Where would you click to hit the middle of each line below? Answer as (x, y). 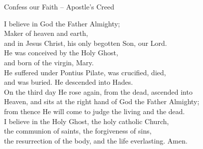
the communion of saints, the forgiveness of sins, (78, 131)
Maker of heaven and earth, (46, 33)
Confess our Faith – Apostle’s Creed (59, 6)
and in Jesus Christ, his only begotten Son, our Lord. (86, 43)
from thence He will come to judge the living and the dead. (95, 111)
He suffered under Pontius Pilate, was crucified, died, (85, 72)
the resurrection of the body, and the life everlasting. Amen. (96, 140)
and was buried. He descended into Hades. (69, 82)
